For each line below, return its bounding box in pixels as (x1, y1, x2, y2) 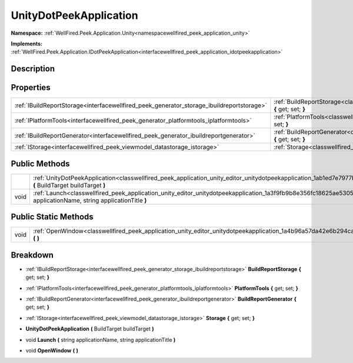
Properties (11, 82, 51, 93)
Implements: (11, 40, 43, 47)
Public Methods (11, 159, 70, 169)
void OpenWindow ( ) (25, 346, 79, 354)
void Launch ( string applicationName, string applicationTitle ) (25, 336, 176, 343)
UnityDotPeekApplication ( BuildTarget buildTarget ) (25, 325, 154, 332)
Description (11, 64, 55, 74)
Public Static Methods (11, 212, 94, 222)
